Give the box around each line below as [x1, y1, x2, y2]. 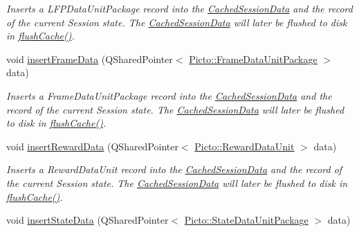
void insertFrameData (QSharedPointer [6, 51, 173, 66]
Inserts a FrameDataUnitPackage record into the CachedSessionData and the [6, 88, 332, 102]
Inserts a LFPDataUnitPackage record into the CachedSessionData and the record [6, 1, 353, 15]
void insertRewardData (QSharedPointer [6, 139, 178, 153]
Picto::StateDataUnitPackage [184, 213, 309, 227]
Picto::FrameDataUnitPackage [189, 51, 317, 66]
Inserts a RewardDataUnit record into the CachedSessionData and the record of [6, 162, 342, 177]
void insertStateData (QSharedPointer [6, 213, 169, 227]
